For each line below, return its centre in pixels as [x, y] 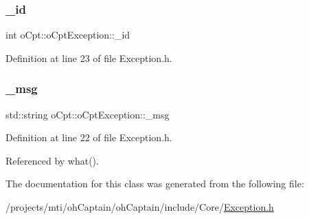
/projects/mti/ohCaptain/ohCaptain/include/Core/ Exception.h [140, 207]
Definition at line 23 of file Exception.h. [89, 58]
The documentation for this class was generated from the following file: [155, 184]
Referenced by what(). [52, 160]
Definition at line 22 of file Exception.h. [89, 137]
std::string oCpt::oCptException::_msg [88, 114]
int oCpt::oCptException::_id [68, 35]
